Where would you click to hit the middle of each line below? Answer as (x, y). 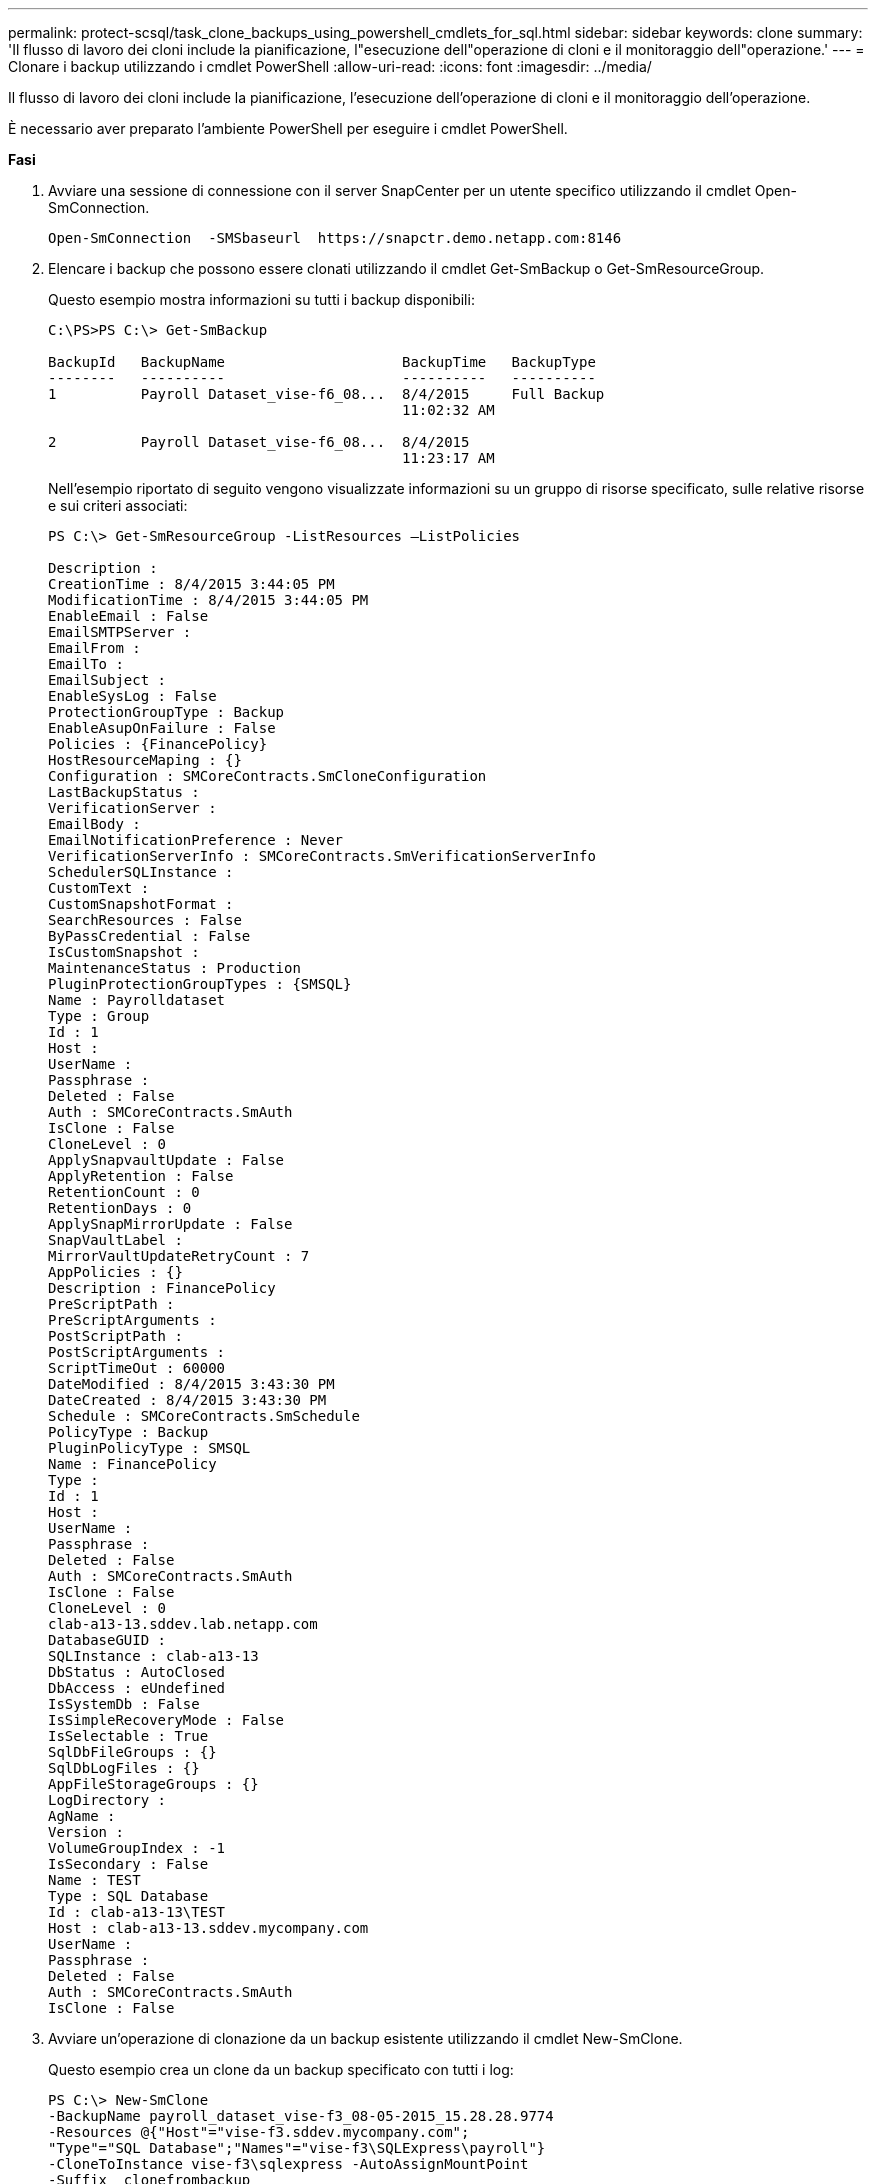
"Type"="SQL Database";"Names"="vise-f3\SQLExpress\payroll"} (297, 2148)
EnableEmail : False (128, 616)
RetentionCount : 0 (124, 1192)
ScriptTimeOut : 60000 (137, 1368)
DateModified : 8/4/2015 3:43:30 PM (191, 1384)
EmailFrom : (94, 648)
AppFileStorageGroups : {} (153, 1784)
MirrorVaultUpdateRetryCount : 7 (179, 1256)
